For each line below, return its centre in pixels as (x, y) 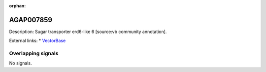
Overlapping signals (34, 53)
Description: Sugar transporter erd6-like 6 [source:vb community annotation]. (88, 32)
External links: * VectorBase (37, 41)
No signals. (20, 63)
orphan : (17, 6)
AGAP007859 (31, 20)
